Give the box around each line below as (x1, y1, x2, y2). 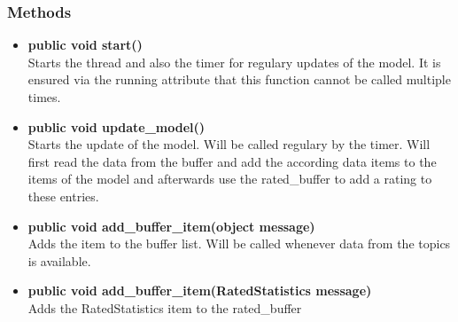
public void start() (27, 35, 143, 54)
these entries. (27, 186, 99, 205)
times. (27, 88, 61, 106)
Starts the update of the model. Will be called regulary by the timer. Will (27, 135, 431, 153)
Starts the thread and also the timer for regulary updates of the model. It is (27, 52, 441, 71)
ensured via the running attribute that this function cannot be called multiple (27, 70, 451, 89)
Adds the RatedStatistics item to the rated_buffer (27, 298, 302, 317)
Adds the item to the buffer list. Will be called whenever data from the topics (27, 234, 451, 253)
